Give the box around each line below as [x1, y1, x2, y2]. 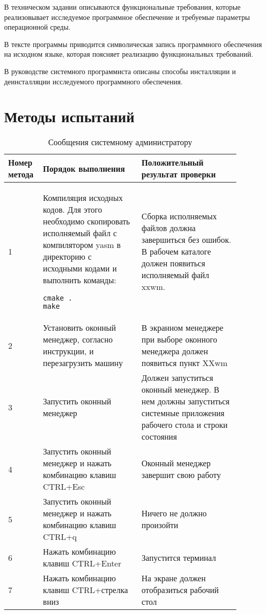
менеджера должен [141, 345, 208, 357]
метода [8, 168, 34, 180]
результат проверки [141, 168, 216, 180]
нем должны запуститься [141, 395, 230, 407]
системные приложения [141, 407, 225, 419]
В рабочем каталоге [141, 245, 211, 257]
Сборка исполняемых [141, 210, 217, 222]
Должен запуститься [141, 372, 213, 384]
